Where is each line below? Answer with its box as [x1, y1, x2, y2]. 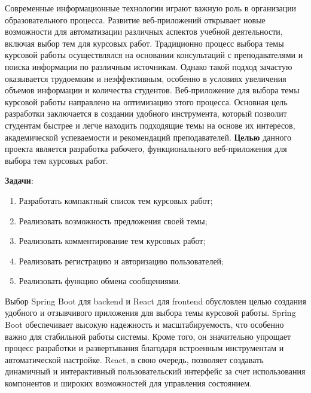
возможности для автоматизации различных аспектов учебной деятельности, [5, 25, 283, 38]
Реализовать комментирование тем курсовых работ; [19, 234, 206, 247]
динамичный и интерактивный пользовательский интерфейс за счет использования [5, 365, 306, 377]
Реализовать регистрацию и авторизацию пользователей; [19, 254, 224, 267]
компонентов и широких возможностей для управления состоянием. [5, 377, 252, 389]
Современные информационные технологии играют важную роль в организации [5, 2, 297, 14]
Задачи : [5, 174, 33, 187]
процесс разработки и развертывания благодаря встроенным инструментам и [5, 342, 284, 354]
